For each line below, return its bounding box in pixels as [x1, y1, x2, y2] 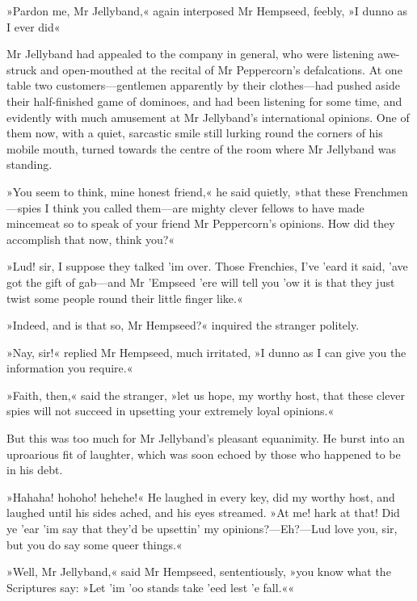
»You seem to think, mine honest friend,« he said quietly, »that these [6, 183, 351, 200]
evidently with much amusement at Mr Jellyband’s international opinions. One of [6, 108, 410, 125]
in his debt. [6, 461, 63, 478]
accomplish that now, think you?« [6, 230, 175, 247]
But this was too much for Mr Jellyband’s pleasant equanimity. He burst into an [6, 430, 405, 447]
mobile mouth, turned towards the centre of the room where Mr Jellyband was [6, 140, 397, 157]
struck [6, 61, 37, 78]
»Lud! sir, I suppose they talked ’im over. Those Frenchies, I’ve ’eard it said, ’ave [6, 258, 408, 275]
